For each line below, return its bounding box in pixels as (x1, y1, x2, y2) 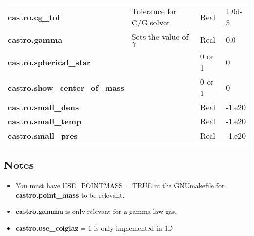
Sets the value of (131, 31, 189, 42)
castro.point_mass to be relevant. (15, 189, 125, 200)
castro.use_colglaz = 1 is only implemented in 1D (15, 222, 173, 233)
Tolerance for (131, 5, 177, 17)
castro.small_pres (8, 130, 78, 141)
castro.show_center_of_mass (8, 81, 124, 93)
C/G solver (131, 17, 170, 28)
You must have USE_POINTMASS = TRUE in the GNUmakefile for (15, 180, 225, 190)
